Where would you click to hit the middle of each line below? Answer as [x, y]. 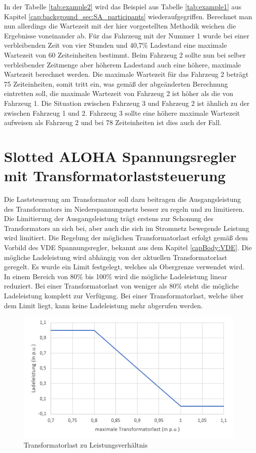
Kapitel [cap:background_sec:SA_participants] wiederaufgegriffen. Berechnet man [128, 16]
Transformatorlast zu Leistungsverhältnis [86, 445]
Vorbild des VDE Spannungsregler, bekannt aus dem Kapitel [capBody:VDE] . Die [128, 247]
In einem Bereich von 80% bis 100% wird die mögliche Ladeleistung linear [116, 276]
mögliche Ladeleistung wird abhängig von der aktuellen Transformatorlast [116, 257]
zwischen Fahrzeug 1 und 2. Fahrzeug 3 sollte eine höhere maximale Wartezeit [122, 113]
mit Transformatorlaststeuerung [115, 176]
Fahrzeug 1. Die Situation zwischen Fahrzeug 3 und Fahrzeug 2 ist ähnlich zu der [127, 103]
